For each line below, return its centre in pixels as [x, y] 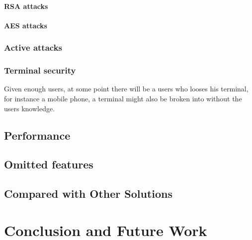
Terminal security [40, 70]
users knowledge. [30, 108]
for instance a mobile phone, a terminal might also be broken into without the [123, 99]
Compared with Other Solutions [88, 194]
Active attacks [33, 47]
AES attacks [26, 25]
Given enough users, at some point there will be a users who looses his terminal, [126, 89]
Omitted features [49, 164]
